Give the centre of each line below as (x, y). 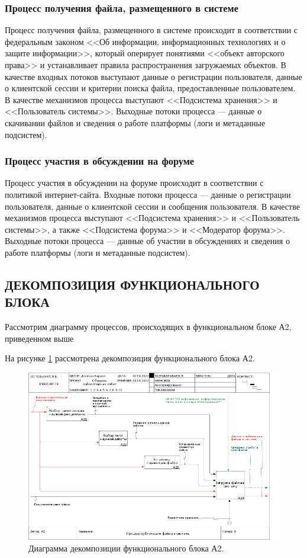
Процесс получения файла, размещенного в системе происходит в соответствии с (151, 30)
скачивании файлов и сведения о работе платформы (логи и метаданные (135, 122)
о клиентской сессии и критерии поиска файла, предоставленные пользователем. (150, 88)
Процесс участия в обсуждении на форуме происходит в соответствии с (134, 183)
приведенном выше (39, 338)
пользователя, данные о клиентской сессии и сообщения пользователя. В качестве (152, 206)
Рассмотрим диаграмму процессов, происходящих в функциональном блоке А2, (148, 327)
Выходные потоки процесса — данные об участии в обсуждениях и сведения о (147, 241)
